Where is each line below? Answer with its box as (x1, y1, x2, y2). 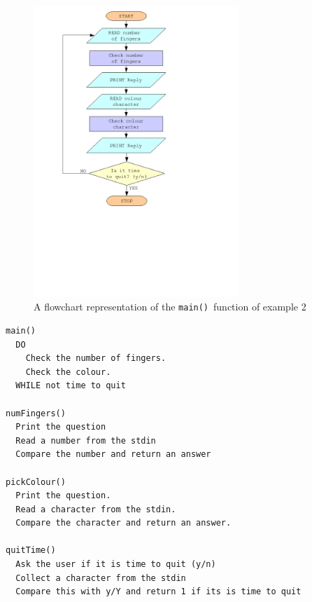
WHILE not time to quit (15, 381, 126, 391)
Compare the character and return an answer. (15, 518, 232, 528)
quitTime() (6, 545, 56, 556)
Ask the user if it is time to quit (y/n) (15, 559, 216, 570)
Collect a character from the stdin (15, 573, 186, 583)
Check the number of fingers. (25, 353, 166, 364)
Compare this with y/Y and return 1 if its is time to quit (15, 587, 302, 597)
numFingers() (6, 408, 66, 418)
